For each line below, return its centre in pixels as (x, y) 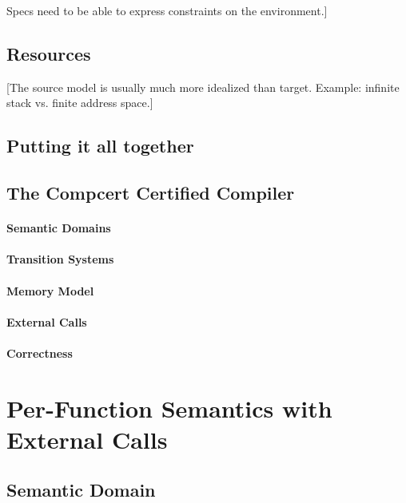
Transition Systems (60, 259)
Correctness (40, 352)
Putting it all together (100, 146)
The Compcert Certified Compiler (151, 193)
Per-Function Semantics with (169, 408)
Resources (49, 53)
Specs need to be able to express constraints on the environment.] (167, 10)
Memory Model (50, 290)
